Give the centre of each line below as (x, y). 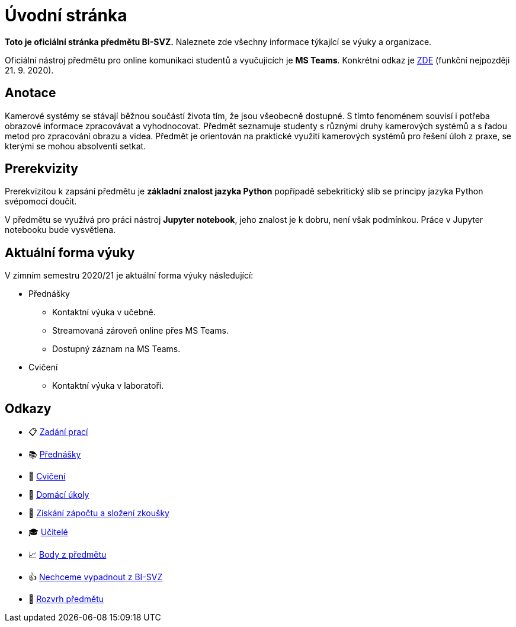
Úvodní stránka (66, 15)
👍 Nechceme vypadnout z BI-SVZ (96, 577)
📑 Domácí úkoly (59, 495)
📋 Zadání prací (58, 432)
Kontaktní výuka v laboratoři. (108, 386)
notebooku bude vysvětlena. (60, 230)
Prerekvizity (41, 169)
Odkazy (28, 408)
